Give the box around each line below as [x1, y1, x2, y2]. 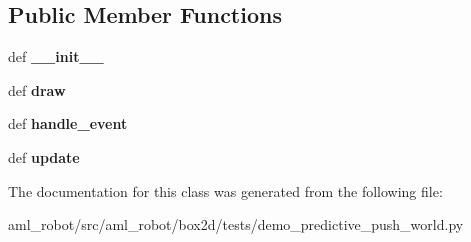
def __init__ [8, 46, 104, 67]
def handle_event [8, 113, 128, 134]
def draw [8, 79, 66, 100]
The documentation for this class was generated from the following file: [8, 180, 443, 201]
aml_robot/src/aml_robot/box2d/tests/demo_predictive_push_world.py [8, 214, 464, 235]
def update [8, 146, 80, 167]
